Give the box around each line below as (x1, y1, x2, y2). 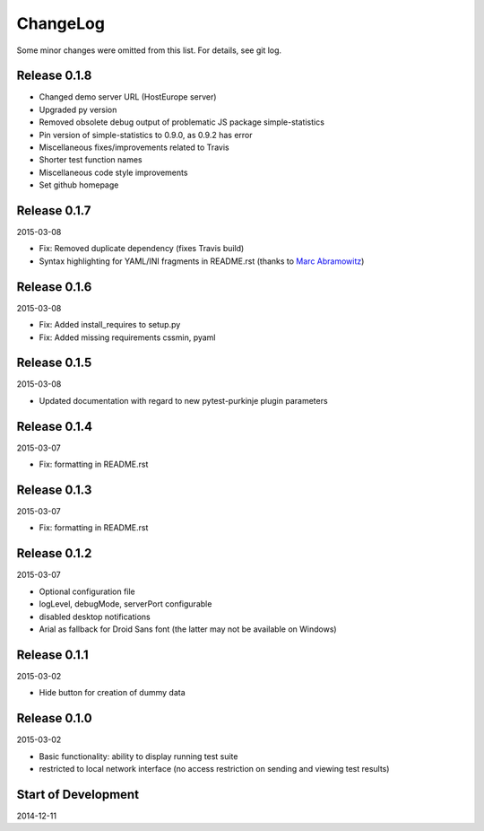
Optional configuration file (39, 586, 136, 597)
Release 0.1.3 (16, 482, 92, 497)
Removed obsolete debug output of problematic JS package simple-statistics (39, 117, 324, 127)
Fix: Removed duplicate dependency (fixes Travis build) (39, 243, 245, 254)
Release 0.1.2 (16, 546, 92, 561)
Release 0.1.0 (16, 711, 93, 726)
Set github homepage (39, 179, 119, 190)
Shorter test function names (39, 154, 143, 165)
